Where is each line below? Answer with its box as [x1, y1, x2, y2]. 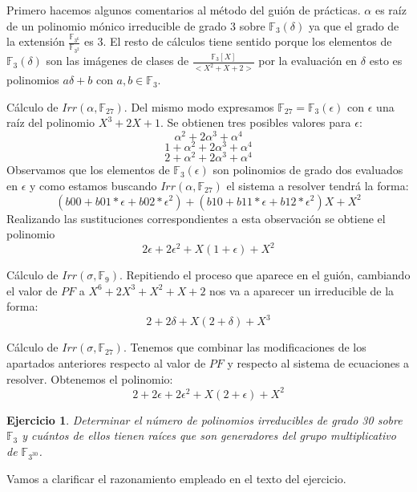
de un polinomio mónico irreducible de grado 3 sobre [6, 17, 265, 34]
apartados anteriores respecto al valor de [6, 355, 206, 372]
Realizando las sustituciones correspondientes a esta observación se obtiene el [6, 209, 386, 226]
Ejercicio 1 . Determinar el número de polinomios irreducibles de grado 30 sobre [6, 411, 403, 428]
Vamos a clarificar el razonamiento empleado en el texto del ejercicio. [6, 470, 346, 486]
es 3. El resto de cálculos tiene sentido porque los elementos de [84, 33, 392, 50]
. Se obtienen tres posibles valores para [160, 114, 351, 131]
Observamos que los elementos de [6, 161, 170, 178]
